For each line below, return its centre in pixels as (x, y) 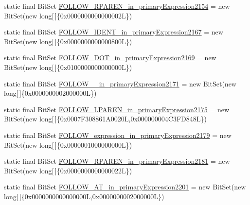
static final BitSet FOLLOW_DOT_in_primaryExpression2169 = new (110, 58)
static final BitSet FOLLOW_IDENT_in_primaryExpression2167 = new (114, 32)
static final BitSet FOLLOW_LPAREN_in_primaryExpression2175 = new (116, 109)
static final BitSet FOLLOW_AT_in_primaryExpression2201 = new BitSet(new (125, 187)
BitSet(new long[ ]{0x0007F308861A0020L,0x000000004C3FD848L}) (105, 119)
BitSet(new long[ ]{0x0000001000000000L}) (68, 145)
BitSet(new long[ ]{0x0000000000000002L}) (68, 15)
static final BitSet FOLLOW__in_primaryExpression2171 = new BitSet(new (120, 83)
